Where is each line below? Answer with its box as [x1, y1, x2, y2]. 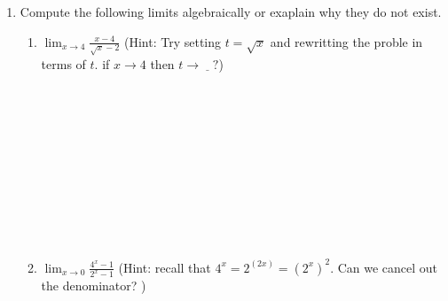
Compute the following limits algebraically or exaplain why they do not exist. [20, 3, 442, 20]
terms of [41, 54, 86, 73]
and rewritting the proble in [270, 32, 423, 50]
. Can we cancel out [330, 258, 438, 276]
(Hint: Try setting [123, 32, 222, 50]
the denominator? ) [41, 276, 146, 295]
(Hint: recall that [118, 258, 211, 276]
